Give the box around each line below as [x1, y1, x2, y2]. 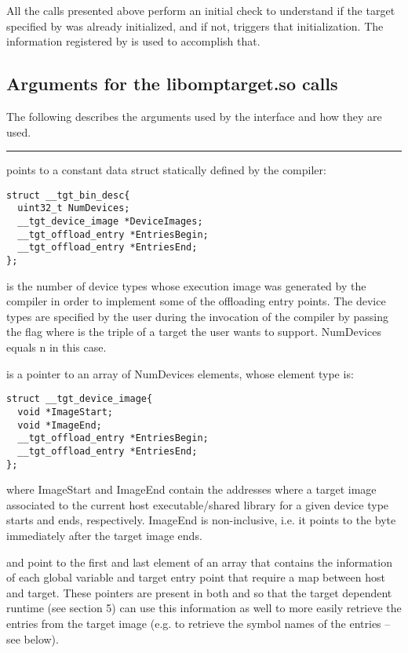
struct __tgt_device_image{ [6, 393, 153, 405]
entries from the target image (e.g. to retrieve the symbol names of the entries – [6, 615, 391, 631]
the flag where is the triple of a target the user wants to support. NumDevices [6, 323, 381, 340]
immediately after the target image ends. [6, 527, 202, 543]
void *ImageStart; [17, 406, 114, 418]
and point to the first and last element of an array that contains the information [6, 553, 392, 570]
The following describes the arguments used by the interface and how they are [6, 108, 382, 124]
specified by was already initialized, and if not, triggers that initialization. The [6, 17, 384, 34]
